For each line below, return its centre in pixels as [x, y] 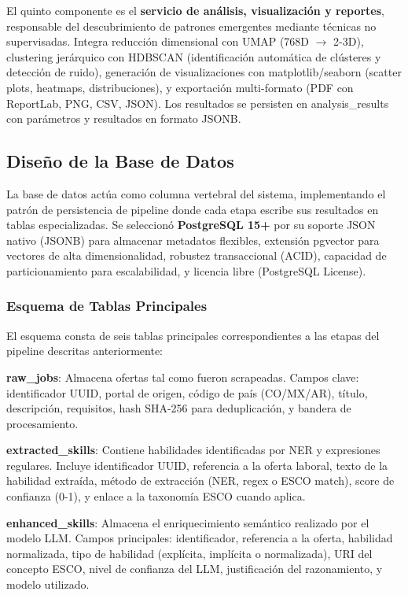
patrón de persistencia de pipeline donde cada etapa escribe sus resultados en [193, 209]
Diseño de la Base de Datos [120, 161]
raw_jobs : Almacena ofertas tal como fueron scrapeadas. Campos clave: [183, 377]
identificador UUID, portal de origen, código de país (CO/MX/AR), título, [187, 392]
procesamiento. [42, 423]
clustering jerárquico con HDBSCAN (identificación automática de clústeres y [194, 56]
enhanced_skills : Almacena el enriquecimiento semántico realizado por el [188, 522]
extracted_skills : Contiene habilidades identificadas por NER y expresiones [193, 450]
